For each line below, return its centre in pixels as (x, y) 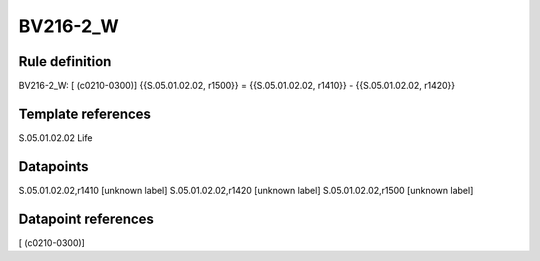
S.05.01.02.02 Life (55, 137)
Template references (85, 113)
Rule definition (65, 61)
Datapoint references (86, 218)
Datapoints (53, 166)
